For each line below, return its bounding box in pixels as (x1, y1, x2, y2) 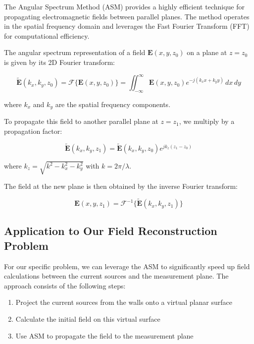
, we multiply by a (179, 116, 235, 126)
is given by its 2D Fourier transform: (4, 57, 115, 67)
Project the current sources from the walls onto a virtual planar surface (15, 297, 232, 307)
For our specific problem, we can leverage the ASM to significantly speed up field (4, 261, 250, 271)
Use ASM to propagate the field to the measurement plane (15, 330, 194, 341)
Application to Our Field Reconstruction (4, 223, 217, 238)
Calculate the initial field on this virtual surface (15, 314, 160, 324)
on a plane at (187, 47, 227, 57)
